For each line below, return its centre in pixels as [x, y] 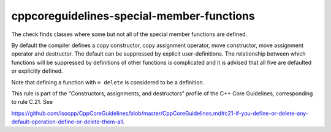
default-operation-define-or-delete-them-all [67, 122]
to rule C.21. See [32, 102]
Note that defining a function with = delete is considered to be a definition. [108, 82]
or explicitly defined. [37, 71]
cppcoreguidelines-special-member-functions [133, 16]
